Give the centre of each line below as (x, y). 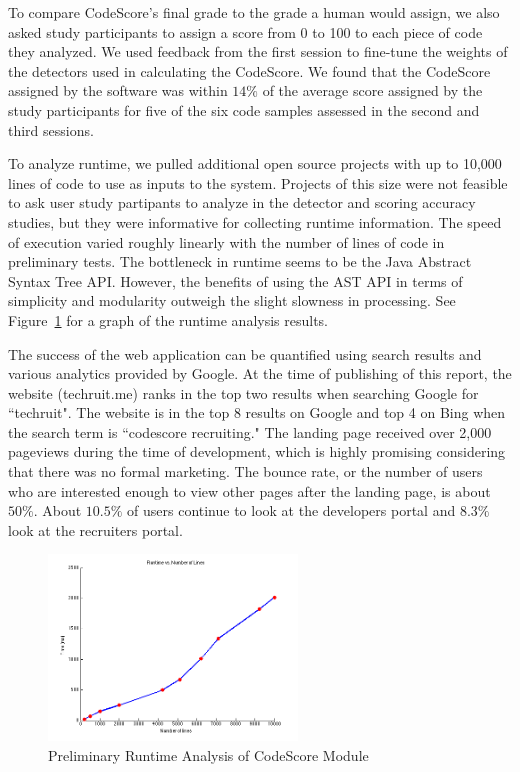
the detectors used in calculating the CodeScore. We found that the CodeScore (249, 70)
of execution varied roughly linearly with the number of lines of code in (226, 241)
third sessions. (51, 129)
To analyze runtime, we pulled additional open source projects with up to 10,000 (255, 163)
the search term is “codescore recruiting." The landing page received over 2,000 (250, 431)
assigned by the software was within (118, 90)
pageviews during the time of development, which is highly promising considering (257, 451)
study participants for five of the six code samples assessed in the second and (244, 109)
